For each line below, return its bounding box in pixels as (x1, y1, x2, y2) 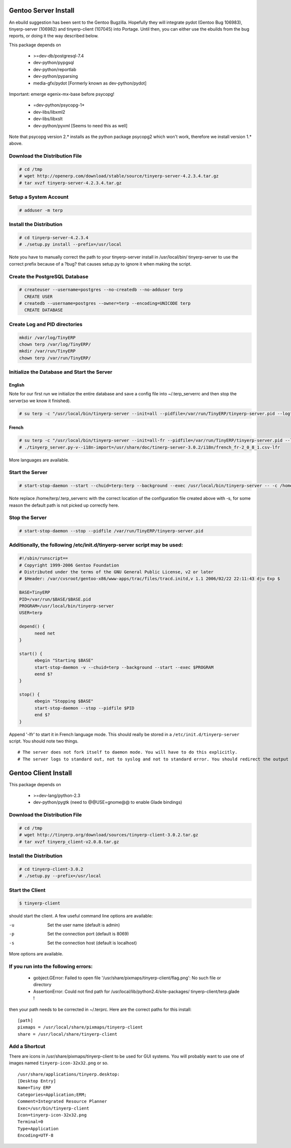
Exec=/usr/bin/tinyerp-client (17, 1105, 90, 1111)
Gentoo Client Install (9, 769, 72, 777)
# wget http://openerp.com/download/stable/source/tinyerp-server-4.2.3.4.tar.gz (19, 173, 219, 179)
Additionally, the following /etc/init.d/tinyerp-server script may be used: (9, 542, 183, 548)
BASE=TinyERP (19, 590, 50, 595)
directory (33, 982, 52, 988)
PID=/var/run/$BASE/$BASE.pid (19, 596, 91, 602)
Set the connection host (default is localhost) (47, 940, 137, 946)
